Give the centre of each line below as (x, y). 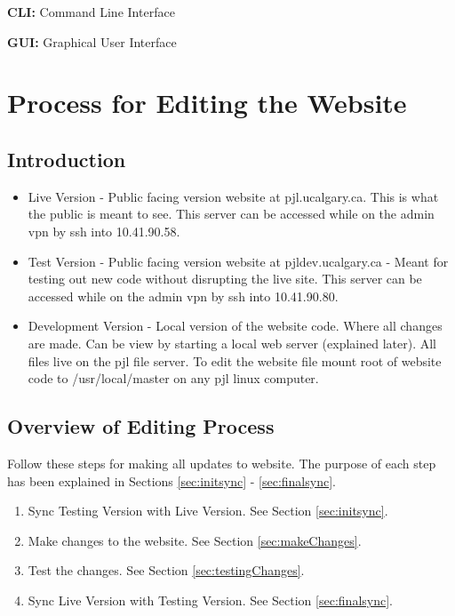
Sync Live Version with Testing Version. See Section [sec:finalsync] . (210, 600)
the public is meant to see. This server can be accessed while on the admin (231, 214)
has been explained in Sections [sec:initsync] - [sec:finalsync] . (172, 480)
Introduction (67, 159)
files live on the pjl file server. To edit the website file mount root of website (235, 360)
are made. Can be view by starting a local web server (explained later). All (232, 343)
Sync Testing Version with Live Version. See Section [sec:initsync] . (208, 511)
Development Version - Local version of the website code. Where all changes (235, 326)
